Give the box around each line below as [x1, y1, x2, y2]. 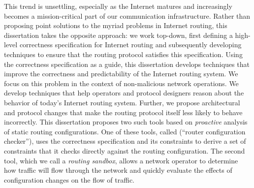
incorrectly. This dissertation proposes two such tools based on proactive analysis [4, 117, 248, 127]
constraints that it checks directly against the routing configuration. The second [4, 145, 245, 156]
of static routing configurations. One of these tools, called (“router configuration [4, 126, 246, 136]
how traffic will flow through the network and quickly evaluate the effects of [4, 165, 232, 175]
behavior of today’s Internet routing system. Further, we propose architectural [4, 97, 240, 107]
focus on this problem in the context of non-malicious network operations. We [4, 78, 239, 88]
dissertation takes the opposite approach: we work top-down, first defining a [4, 30, 233, 40]
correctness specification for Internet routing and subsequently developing [19, 39, 242, 50]
